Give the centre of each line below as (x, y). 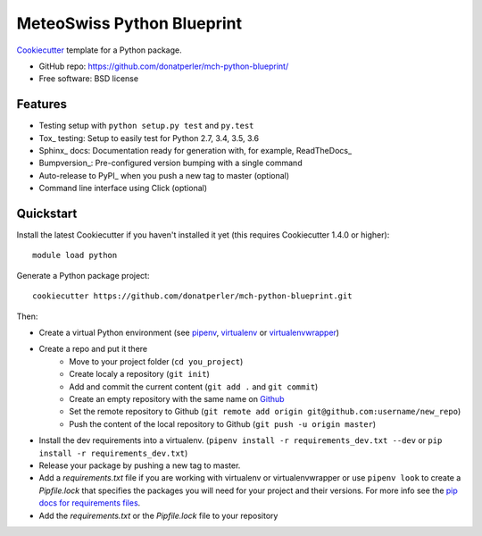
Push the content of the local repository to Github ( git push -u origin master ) (223, 423)
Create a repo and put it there (93, 349)
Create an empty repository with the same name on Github (177, 399)
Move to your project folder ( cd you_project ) (156, 361)
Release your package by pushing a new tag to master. (140, 465)
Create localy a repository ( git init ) (139, 374)
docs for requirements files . (90, 503)
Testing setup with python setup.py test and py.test (146, 126)
